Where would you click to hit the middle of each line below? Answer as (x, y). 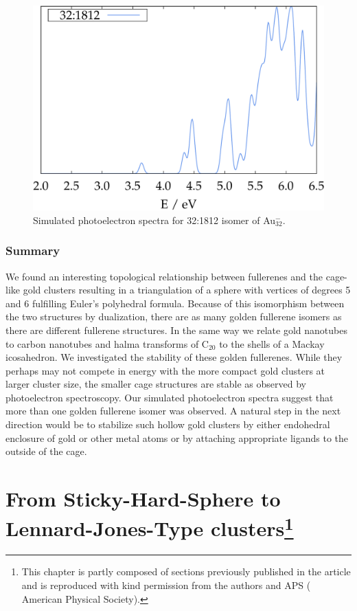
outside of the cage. (46, 451)
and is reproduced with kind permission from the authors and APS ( (166, 585)
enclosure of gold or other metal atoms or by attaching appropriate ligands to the (177, 437)
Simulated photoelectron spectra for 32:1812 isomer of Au (154, 220)
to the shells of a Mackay (272, 343)
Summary (33, 251)
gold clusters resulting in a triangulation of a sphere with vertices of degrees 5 (187, 290)
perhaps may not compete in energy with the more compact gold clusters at (165, 370)
